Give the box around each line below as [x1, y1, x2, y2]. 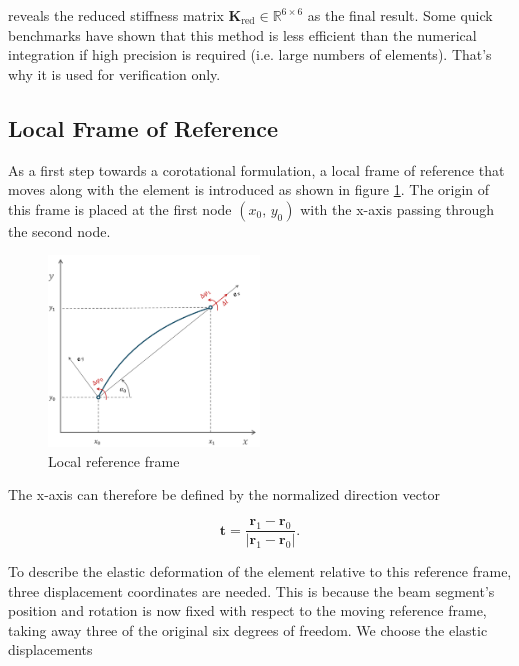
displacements [8, 639, 93, 660]
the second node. [8, 220, 111, 241]
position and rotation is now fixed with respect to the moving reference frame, [8, 600, 487, 621]
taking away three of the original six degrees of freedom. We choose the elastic [8, 619, 488, 640]
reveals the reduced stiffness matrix [8, 5, 224, 25]
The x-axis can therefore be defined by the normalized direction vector [8, 484, 440, 505]
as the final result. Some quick [307, 5, 493, 25]
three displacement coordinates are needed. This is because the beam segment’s [8, 580, 495, 601]
